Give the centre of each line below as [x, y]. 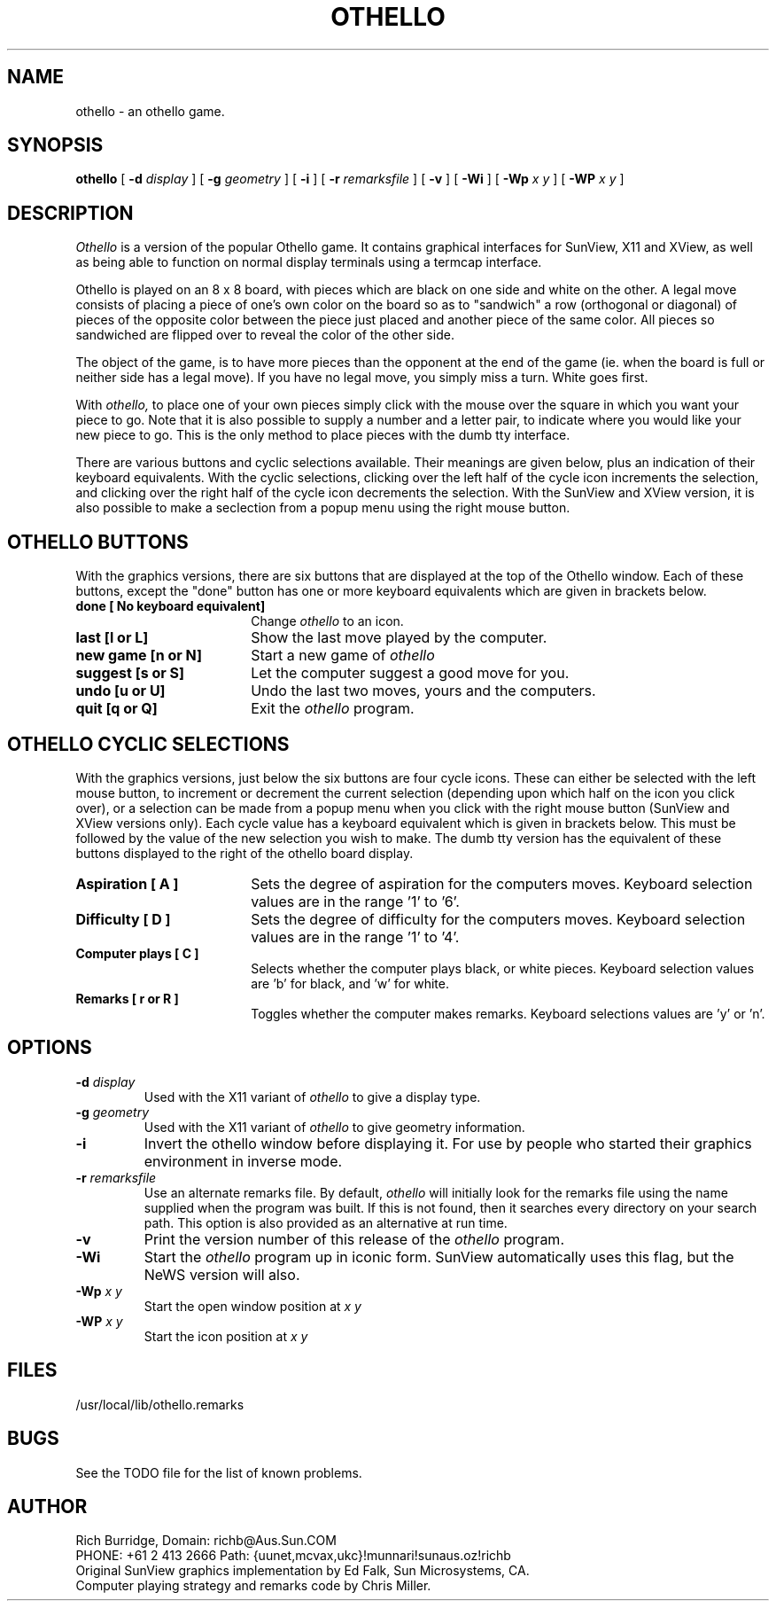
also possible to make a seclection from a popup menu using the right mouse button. [323, 508]
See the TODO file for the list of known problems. [219, 1472]
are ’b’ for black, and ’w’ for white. [350, 983]
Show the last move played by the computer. [399, 638]
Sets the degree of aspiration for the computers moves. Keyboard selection [502, 883]
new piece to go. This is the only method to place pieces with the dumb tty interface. [323, 435]
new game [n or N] [139, 656]
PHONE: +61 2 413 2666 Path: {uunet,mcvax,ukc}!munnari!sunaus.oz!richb [293, 1556]
